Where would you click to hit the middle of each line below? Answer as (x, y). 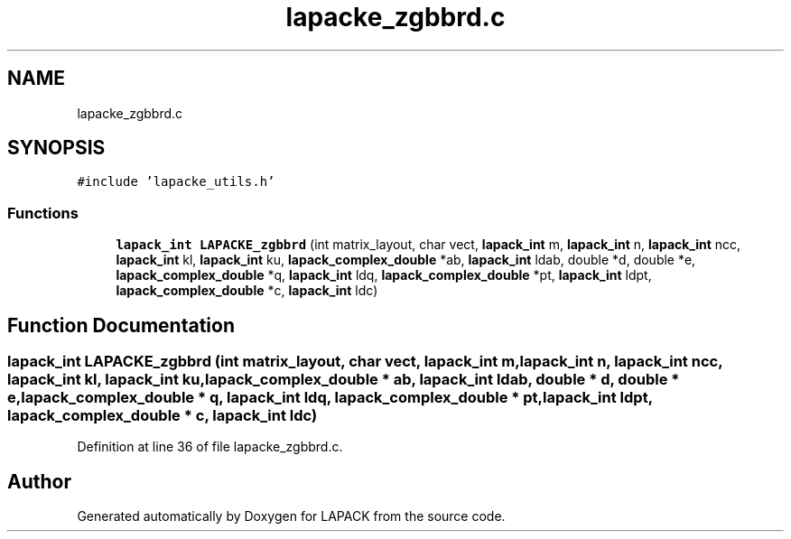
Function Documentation (121, 325)
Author (39, 481)
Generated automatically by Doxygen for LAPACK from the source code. (291, 516)
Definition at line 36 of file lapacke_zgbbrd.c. (210, 447)
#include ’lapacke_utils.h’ (176, 182)
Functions (43, 213)
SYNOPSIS (56, 148)
